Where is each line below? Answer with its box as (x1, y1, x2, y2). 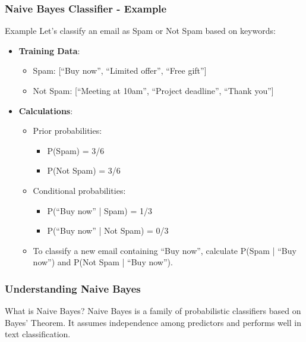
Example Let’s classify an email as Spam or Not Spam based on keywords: (5, 24, 276, 37)
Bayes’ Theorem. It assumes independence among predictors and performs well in (5, 316, 301, 328)
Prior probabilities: (33, 124, 102, 137)
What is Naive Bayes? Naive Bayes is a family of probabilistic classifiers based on (5, 305, 301, 317)
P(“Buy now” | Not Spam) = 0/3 (47, 224, 169, 237)
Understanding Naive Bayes (5, 281, 141, 296)
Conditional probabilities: (33, 184, 126, 196)
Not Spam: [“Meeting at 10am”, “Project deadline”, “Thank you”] (33, 84, 274, 96)
